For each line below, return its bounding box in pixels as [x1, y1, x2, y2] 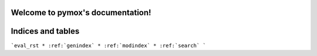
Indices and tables [11, 26, 80, 36]
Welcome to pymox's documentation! [11, 8, 151, 17]
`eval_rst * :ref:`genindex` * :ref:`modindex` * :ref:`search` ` [11, 42, 207, 49]
